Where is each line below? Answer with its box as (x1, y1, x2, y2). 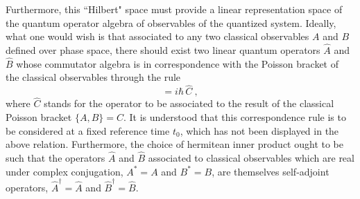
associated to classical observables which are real (148, 151, 354, 165)
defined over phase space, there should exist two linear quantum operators (6, 43, 320, 57)
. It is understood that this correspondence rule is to (123, 110, 346, 124)
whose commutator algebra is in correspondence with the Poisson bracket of (16, 56, 338, 70)
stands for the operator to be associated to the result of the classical (44, 96, 334, 111)
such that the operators (6, 151, 105, 165)
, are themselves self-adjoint (212, 164, 329, 178)
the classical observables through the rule (6, 70, 181, 84)
